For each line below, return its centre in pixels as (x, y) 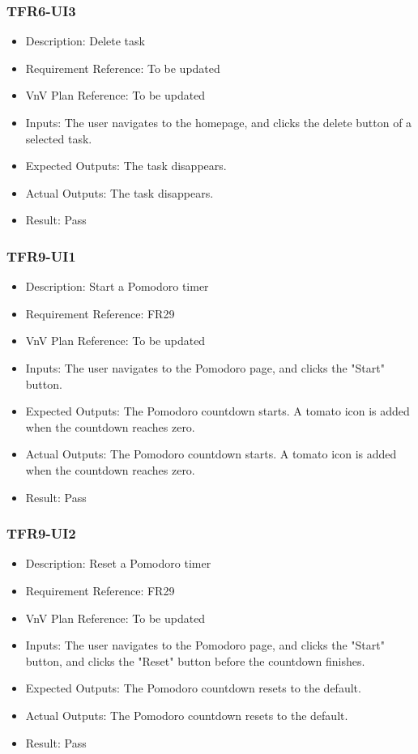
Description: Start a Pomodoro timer (117, 286)
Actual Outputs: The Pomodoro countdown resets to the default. (187, 715)
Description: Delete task (85, 41)
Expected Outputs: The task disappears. (126, 166)
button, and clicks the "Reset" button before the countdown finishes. (195, 660)
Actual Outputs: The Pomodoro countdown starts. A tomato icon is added (211, 454)
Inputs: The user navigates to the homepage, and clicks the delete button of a (219, 122)
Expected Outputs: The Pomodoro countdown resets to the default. (193, 688)
